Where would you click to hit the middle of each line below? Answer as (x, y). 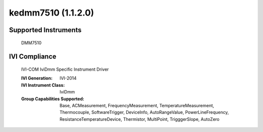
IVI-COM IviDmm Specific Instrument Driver (65, 69)
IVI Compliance (33, 57)
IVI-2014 (68, 78)
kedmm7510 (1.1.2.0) (52, 13)
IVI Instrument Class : (43, 85)
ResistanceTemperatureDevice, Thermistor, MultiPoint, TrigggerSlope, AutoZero (140, 119)
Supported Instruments (45, 30)
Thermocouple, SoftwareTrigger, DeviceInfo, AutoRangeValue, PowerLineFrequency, (144, 113)
